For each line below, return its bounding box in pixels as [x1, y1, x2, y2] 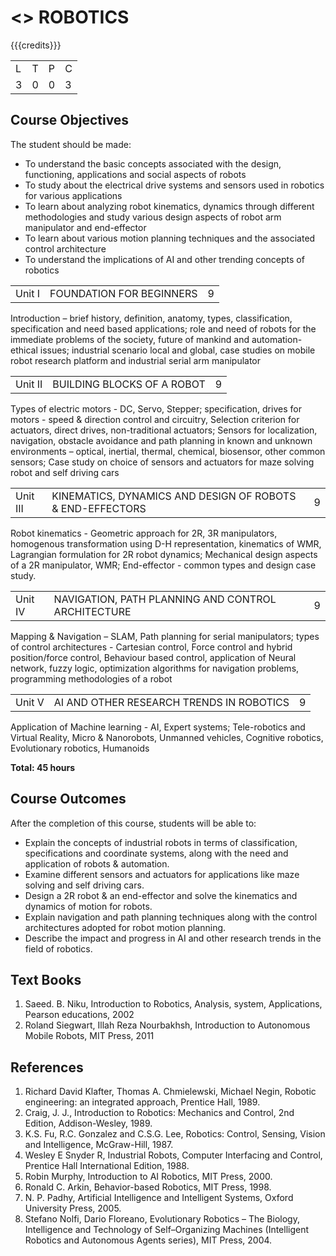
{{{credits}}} [10, 39, 62, 51]
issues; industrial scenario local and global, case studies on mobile [39, 344, 316, 356]
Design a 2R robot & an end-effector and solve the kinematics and [24, 889, 298, 901]
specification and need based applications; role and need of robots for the [10, 322, 317, 335]
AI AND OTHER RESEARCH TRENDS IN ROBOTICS [53, 695, 290, 709]
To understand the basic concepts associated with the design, [24, 157, 282, 170]
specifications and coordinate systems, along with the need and [24, 847, 289, 859]
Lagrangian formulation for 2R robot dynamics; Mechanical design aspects [10, 548, 318, 560]
